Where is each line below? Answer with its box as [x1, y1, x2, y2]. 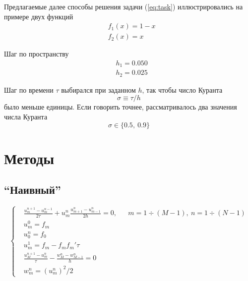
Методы [4, 148, 55, 168]
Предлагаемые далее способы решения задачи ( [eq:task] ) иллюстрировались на [4, 1, 243, 11]
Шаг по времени [4, 84, 54, 95]
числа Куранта [4, 112, 48, 121]
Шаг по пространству [4, 49, 69, 59]
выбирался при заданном [61, 84, 136, 95]
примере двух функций [4, 11, 73, 21]
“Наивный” [4, 182, 61, 197]
